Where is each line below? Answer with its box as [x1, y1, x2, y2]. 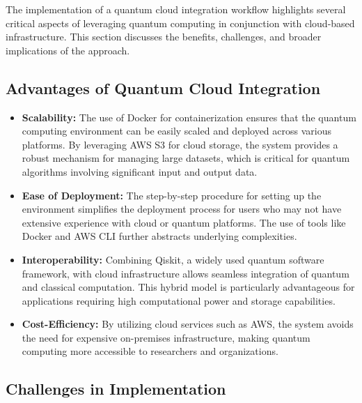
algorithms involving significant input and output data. [22, 164, 258, 178]
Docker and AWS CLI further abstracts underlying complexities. [22, 229, 297, 243]
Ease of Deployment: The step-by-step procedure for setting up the [22, 188, 322, 202]
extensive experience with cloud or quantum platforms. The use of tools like [22, 215, 346, 229]
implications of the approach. [6, 43, 130, 57]
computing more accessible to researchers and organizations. [22, 344, 278, 358]
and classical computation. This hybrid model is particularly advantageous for [22, 280, 355, 294]
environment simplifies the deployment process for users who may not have [22, 201, 342, 216]
